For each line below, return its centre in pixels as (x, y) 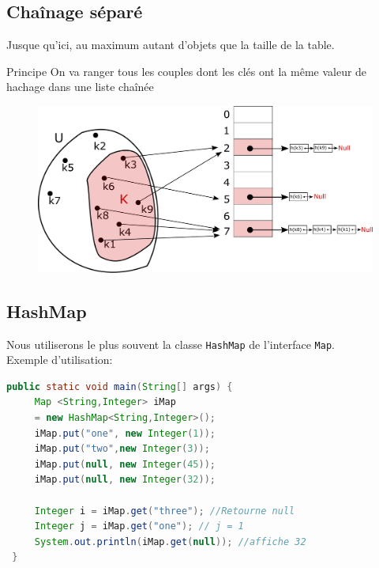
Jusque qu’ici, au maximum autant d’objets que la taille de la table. (171, 45)
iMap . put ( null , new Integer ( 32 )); (125, 480)
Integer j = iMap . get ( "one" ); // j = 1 (139, 526)
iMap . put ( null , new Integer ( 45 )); (125, 464)
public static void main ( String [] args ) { (120, 386)
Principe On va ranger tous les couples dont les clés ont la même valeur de (187, 71)
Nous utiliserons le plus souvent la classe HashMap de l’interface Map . (171, 344)
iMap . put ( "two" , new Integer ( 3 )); (122, 449)
